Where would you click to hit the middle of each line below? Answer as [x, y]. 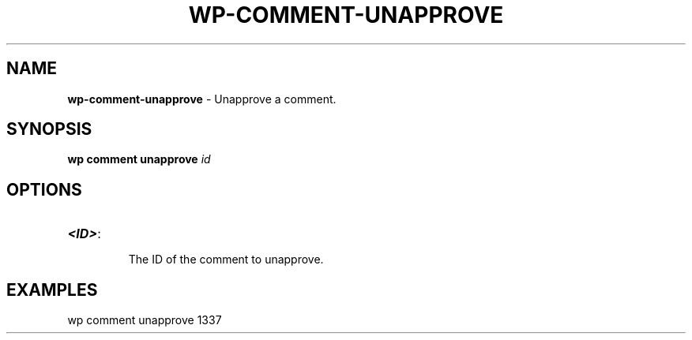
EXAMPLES [52, 290]
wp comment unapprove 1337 [145, 320]
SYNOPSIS [49, 129]
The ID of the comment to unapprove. [226, 260]
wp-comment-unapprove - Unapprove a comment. [202, 99]
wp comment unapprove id [139, 159]
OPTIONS [44, 189]
